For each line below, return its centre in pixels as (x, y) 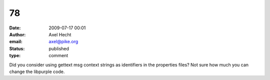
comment (58, 56)
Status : (17, 48)
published (59, 48)
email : (16, 42)
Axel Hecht (60, 34)
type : (15, 56)
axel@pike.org (63, 42)
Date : (15, 28)
